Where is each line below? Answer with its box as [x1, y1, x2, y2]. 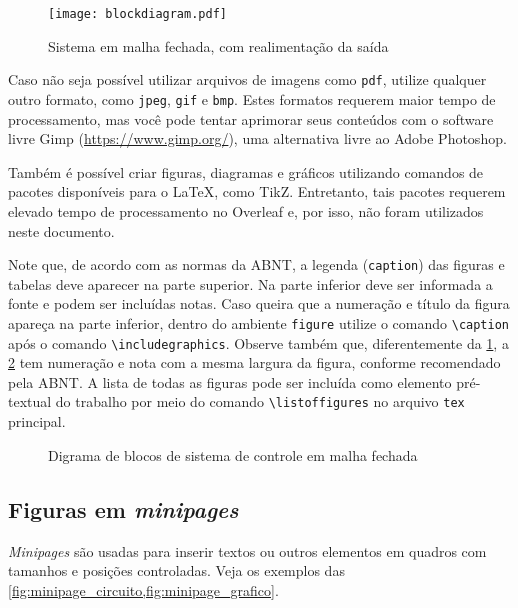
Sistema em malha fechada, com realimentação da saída [48, 35, 389, 56]
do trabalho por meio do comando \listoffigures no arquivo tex [55, 391, 465, 412]
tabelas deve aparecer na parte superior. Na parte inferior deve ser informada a [8, 273, 493, 294]
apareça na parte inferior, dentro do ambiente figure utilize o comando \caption [8, 312, 509, 333]
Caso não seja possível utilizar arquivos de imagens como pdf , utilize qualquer [8, 69, 487, 90]
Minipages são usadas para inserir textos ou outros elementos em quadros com [8, 540, 487, 561]
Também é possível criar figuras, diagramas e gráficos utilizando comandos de [8, 161, 484, 182]
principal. [8, 411, 66, 432]
